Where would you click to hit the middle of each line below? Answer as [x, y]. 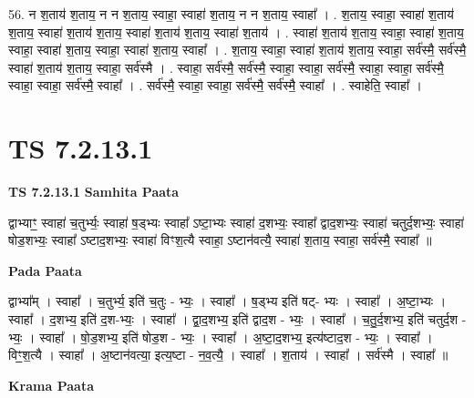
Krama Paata [51, 385]
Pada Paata [45, 270]
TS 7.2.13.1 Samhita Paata [94, 192]
